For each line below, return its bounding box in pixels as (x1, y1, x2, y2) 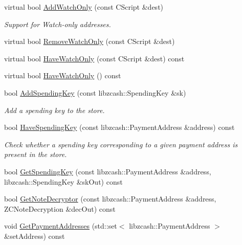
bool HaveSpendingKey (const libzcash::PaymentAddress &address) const (4, 122, 235, 132)
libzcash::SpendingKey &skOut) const (4, 176, 123, 187)
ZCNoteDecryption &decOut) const (4, 203, 116, 214)
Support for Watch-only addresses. (4, 18, 111, 29)
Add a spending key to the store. (4, 104, 105, 115)
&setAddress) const (4, 230, 65, 241)
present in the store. (4, 149, 67, 160)
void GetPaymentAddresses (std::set (4, 220, 117, 231)
